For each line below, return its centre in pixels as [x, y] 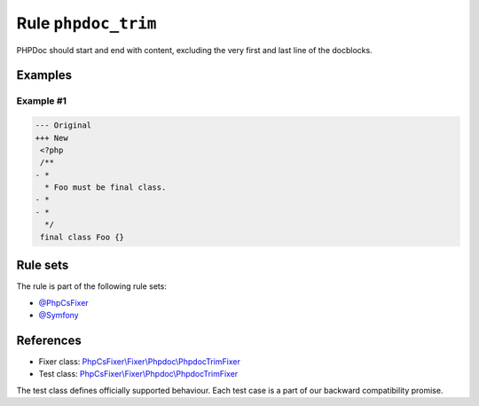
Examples [44, 75]
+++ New [51, 138]
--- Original [63, 125]
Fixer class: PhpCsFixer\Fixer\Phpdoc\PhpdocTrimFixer [140, 361]
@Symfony [59, 315]
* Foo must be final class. [106, 187]
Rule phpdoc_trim [86, 23]
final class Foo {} [82, 237]
